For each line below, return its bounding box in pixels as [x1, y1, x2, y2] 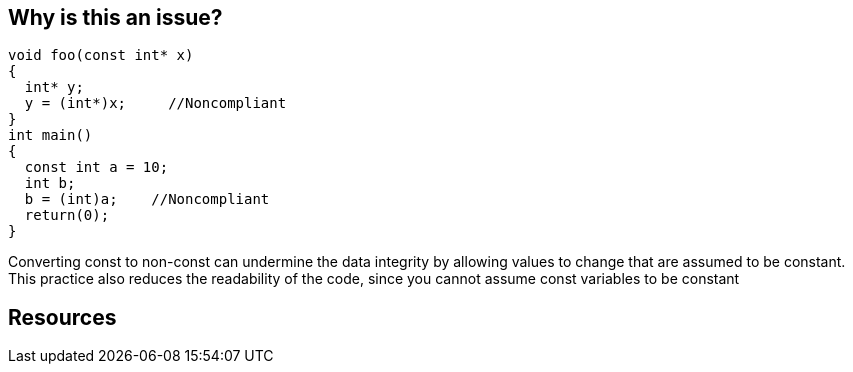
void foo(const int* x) [8, 47, 194, 64]
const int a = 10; [24, 159, 169, 176]
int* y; [24, 79, 84, 96]
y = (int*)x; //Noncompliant [24, 95, 287, 112]
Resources [8, 304, 117, 330]
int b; [24, 175, 76, 192]
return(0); [24, 207, 110, 224]
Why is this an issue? [8, 5, 223, 30]
